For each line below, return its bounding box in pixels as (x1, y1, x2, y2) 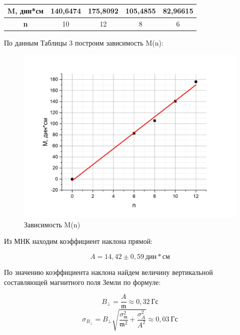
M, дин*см (7, 6, 44, 16)
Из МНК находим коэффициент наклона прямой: (4, 236, 153, 246)
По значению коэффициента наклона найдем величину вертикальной (4, 266, 213, 277)
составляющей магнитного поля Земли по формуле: (4, 276, 161, 287)
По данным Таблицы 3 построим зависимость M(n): (4, 37, 163, 48)
